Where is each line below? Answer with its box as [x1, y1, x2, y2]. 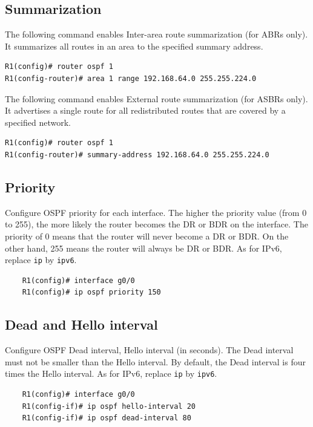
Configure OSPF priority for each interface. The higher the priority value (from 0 [5, 206, 307, 218]
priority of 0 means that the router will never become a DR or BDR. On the [5, 229, 289, 242]
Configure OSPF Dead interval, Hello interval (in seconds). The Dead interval [5, 344, 294, 356]
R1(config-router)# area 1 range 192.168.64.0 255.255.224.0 [5, 74, 257, 83]
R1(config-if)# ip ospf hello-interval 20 [22, 402, 196, 411]
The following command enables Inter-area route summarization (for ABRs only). [5, 28, 308, 41]
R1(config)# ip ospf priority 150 [22, 288, 161, 297]
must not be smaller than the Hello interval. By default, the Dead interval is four [5, 355, 306, 368]
